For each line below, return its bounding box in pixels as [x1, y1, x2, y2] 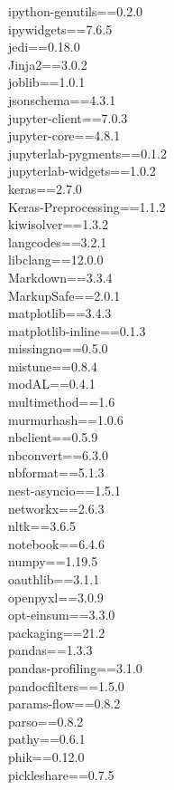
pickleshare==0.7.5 [8, 765, 114, 784]
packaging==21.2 [8, 622, 105, 641]
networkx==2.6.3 [8, 498, 105, 517]
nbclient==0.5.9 [8, 428, 98, 447]
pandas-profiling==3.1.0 [8, 658, 142, 677]
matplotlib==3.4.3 [8, 303, 112, 323]
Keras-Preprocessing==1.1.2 [8, 197, 166, 216]
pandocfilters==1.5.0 [8, 676, 124, 695]
